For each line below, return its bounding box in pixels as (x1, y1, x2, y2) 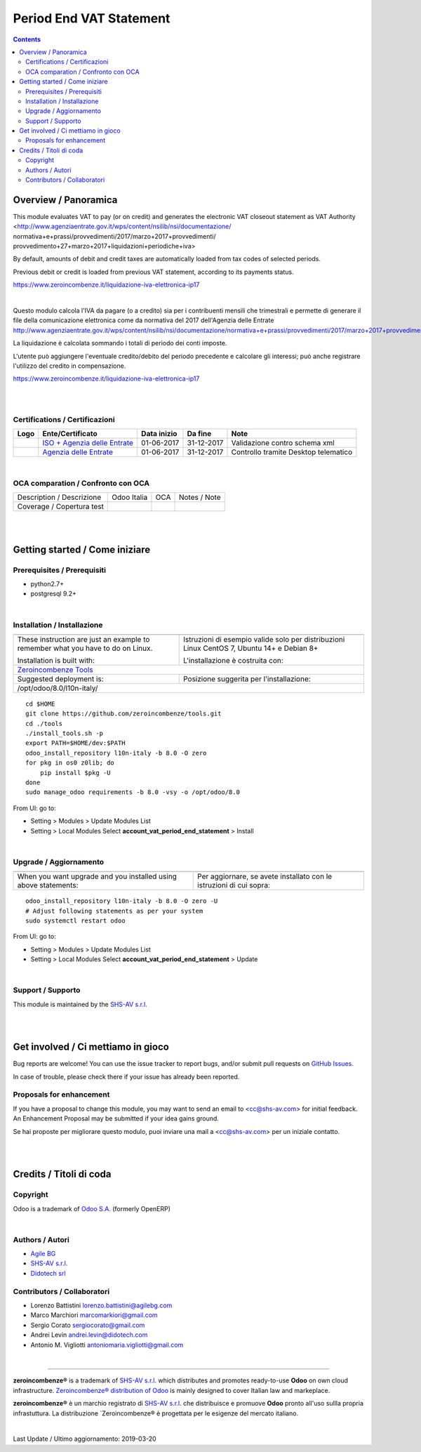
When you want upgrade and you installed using (17, 871, 177, 881)
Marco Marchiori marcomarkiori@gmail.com (30, 1311, 158, 1319)
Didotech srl (30, 1269, 66, 1277)
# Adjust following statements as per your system (25, 906, 203, 915)
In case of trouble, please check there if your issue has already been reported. (13, 1072, 240, 1081)
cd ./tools (25, 720, 63, 727)
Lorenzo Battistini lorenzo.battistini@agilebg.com (30, 1301, 173, 1309)
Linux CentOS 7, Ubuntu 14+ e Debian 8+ (182, 643, 319, 653)
